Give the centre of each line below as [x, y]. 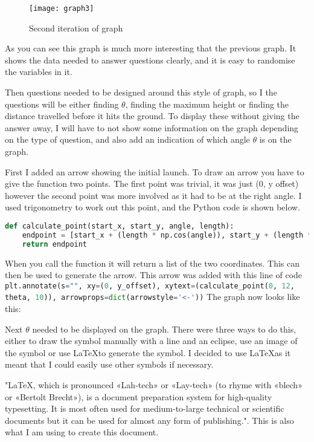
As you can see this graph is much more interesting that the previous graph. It [151, 48]
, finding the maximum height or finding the [207, 104]
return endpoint [55, 244]
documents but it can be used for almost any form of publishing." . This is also [149, 420]
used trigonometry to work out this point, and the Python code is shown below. [153, 207]
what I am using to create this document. [82, 432]
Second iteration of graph [76, 28]
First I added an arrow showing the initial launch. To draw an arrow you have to [155, 171]
